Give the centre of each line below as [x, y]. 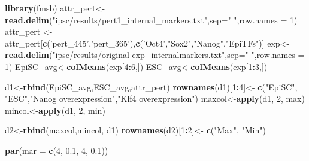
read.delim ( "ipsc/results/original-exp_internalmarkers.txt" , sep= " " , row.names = [155, 55]
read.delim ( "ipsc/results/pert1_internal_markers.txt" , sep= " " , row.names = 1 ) [151, 19]
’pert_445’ [69, 43]
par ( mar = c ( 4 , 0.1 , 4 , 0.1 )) [57, 150]
